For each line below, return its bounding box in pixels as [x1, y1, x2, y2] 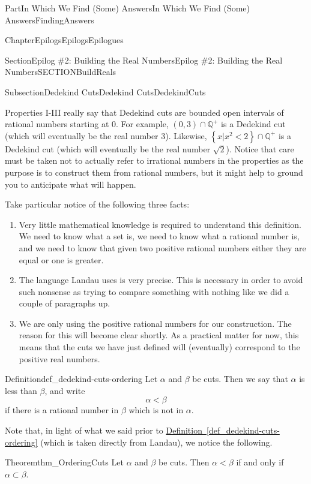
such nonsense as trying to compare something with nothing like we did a [19, 285, 289, 297]
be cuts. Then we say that [192, 372, 288, 385]
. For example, [116, 118, 169, 130]
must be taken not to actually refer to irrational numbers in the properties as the [5, 154, 304, 167]
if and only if [236, 456, 284, 468]
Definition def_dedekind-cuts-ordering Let [5, 372, 158, 385]
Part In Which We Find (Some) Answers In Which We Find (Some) [5, 2, 250, 14]
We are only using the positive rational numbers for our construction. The [19, 317, 292, 329]
